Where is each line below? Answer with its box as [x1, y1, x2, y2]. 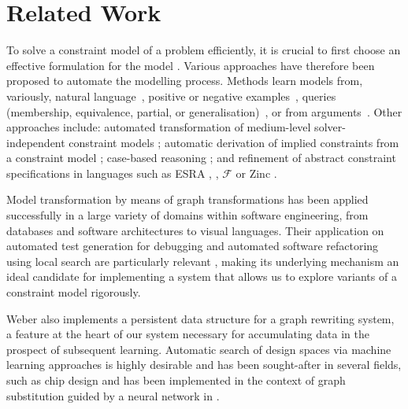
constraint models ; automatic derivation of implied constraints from [69, 134, 399, 150]
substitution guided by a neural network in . [6, 387, 220, 403]
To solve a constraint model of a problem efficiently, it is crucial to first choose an [6, 42, 401, 58]
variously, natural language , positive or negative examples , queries [6, 87, 336, 104]
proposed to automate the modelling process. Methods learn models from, [6, 72, 363, 89]
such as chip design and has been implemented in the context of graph [6, 372, 346, 388]
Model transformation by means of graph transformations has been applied [6, 191, 369, 208]
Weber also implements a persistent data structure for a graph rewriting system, [6, 310, 395, 326]
